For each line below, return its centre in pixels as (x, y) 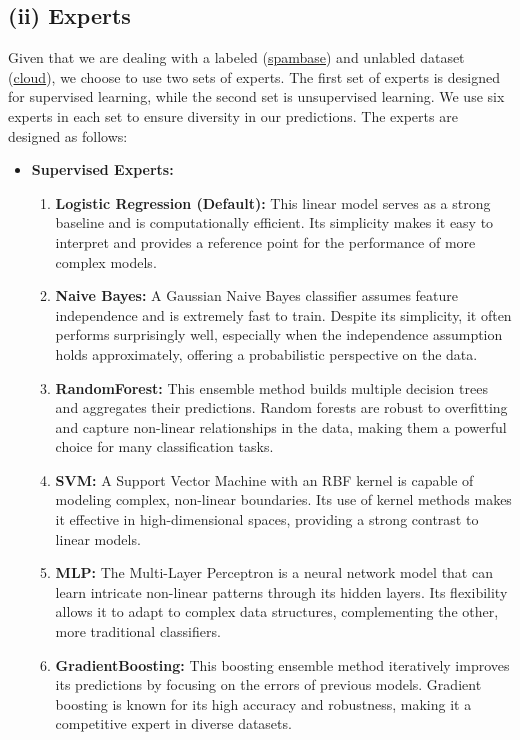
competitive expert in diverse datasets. (173, 723)
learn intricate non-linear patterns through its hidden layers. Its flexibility (281, 591)
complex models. (106, 261)
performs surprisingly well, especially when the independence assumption (279, 334)
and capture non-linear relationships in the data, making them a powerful (281, 426)
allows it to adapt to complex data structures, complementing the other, (277, 611)
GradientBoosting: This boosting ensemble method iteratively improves (282, 664)
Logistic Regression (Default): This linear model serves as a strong (273, 202)
